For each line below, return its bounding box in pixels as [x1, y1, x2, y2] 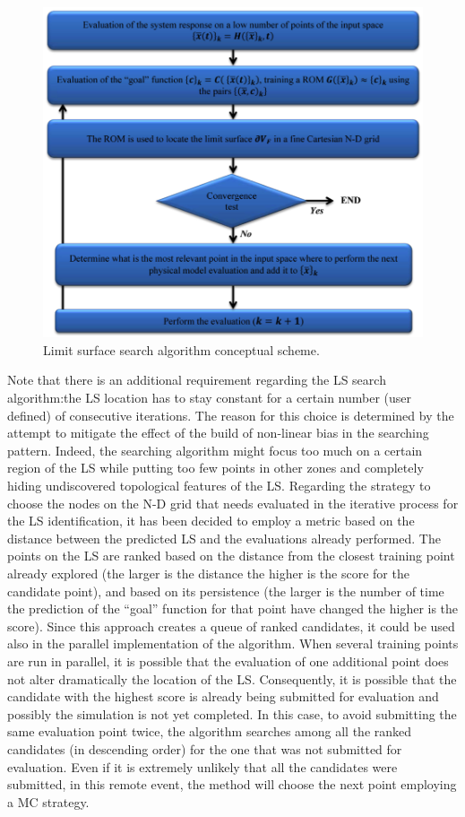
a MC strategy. [7, 792, 90, 811]
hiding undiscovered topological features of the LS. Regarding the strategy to [7, 476, 431, 495]
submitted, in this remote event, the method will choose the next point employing [7, 775, 457, 794]
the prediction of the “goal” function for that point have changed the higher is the [7, 599, 459, 618]
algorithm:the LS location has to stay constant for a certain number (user [7, 388, 412, 407]
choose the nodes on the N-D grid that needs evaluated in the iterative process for [7, 493, 459, 512]
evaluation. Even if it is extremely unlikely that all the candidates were [7, 757, 398, 776]
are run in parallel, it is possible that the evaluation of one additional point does [7, 651, 449, 670]
